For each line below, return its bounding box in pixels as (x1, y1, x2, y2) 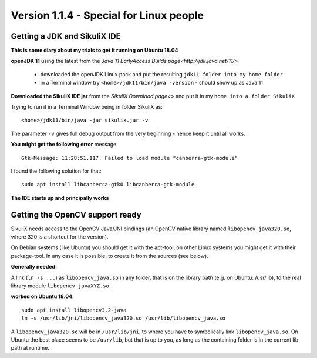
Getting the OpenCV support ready (11, 209, 141, 220)
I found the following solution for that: (11, 168, 102, 175)
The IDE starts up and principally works (11, 194, 109, 201)
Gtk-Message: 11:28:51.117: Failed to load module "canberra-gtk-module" (21, 155, 238, 161)
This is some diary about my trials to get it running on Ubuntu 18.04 (11, 47, 178, 54)
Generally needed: (11, 263, 58, 270)
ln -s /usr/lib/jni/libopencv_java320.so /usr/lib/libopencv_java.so (21, 315, 226, 322)
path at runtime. (11, 344, 49, 352)
